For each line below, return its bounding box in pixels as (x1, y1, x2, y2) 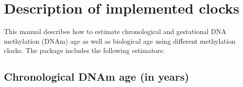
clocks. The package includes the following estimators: (4, 45, 165, 55)
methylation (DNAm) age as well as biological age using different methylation (4, 35, 236, 46)
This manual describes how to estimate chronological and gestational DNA (4, 26, 226, 36)
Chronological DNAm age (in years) (4, 69, 190, 84)
